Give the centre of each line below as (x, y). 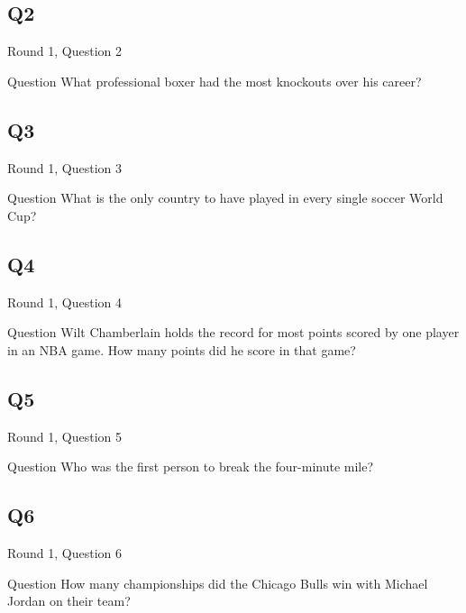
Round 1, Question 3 (65, 167)
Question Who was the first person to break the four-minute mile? (191, 467)
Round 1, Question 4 (65, 302)
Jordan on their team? (69, 601)
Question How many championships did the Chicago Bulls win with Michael (218, 583)
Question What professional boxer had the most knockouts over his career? (215, 81)
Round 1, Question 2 (65, 51)
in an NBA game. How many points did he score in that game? (182, 349)
